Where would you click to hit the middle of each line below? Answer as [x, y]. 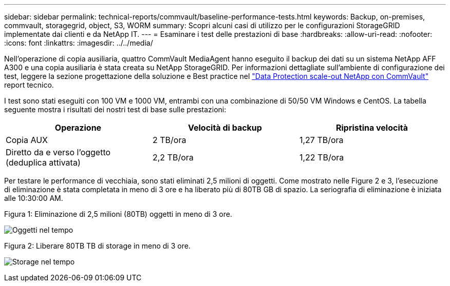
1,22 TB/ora [322, 157]
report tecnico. [29, 85]
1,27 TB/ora [321, 140]
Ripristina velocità [372, 128]
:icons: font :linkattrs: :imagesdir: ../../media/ [79, 43]
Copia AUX [27, 140]
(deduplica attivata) [43, 162]
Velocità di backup [225, 128]
